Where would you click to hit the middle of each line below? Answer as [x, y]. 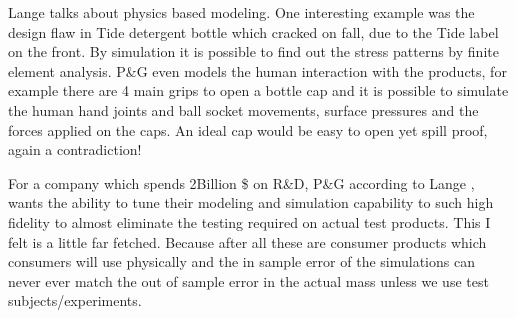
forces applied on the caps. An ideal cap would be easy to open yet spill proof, [248, 129]
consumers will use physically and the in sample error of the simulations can [241, 261]
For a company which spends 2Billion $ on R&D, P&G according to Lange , [241, 182]
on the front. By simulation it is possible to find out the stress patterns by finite [253, 51]
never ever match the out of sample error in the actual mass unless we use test [248, 280]
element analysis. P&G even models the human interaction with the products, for [257, 70]
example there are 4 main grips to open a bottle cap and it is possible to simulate [258, 90]
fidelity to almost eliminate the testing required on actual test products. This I [249, 221]
